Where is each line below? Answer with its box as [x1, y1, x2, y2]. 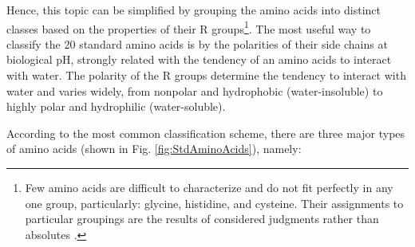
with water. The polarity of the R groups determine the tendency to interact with [6, 67, 406, 84]
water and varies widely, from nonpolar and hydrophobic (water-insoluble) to [6, 82, 383, 99]
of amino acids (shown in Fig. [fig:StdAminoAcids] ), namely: [6, 140, 302, 157]
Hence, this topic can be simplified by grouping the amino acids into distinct [6, 2, 381, 18]
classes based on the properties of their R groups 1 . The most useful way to [6, 18, 371, 37]
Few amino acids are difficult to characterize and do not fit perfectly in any [25, 179, 393, 195]
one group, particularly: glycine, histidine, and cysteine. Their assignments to [25, 194, 404, 211]
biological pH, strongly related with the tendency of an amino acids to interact [6, 51, 392, 68]
